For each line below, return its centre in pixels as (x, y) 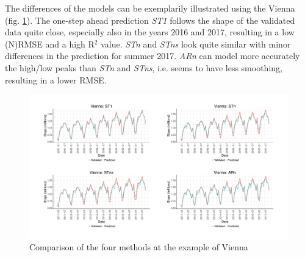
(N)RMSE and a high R (50, 44)
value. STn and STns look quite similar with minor (196, 44)
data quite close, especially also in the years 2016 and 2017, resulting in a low (150, 32)
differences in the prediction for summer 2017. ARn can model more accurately (152, 56)
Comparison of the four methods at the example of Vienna (139, 247)
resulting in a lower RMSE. (56, 79)
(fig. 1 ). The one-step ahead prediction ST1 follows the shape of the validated (150, 20)
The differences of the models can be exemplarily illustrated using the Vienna (150, 8)
